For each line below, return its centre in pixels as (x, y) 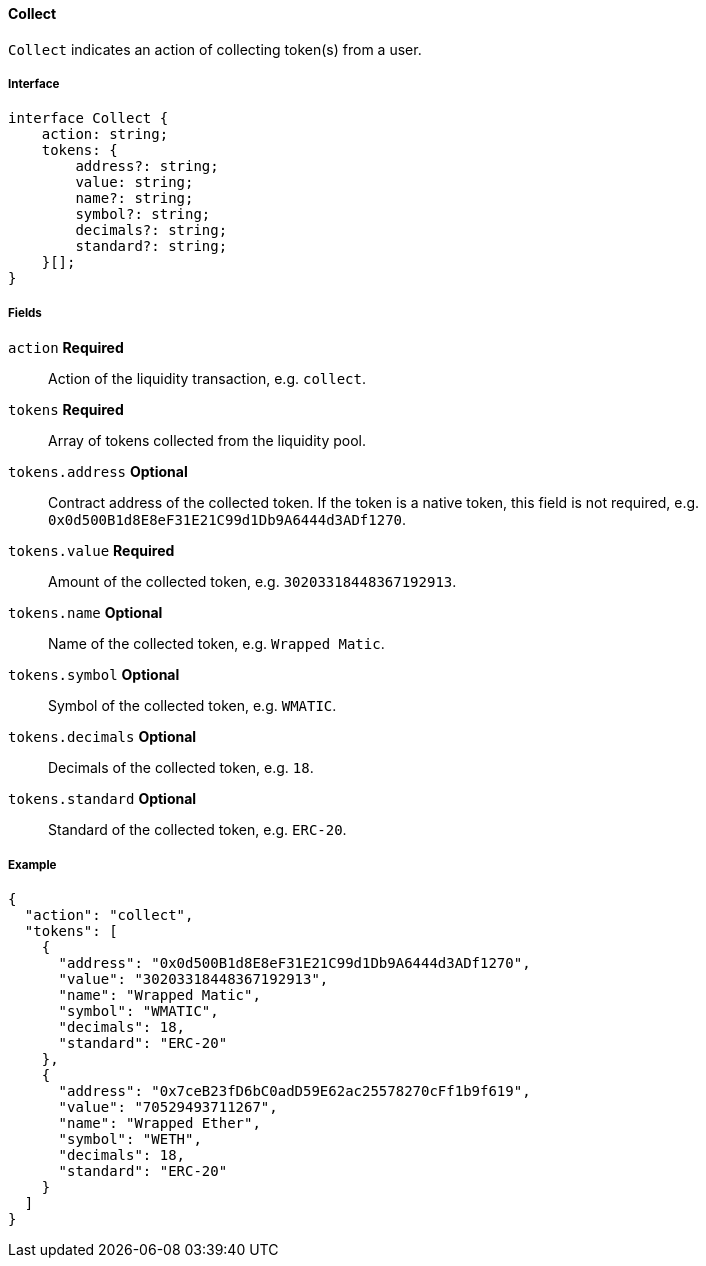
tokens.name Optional (85, 613)
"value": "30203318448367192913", (193, 978)
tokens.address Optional (98, 472)
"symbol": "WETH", (130, 1138)
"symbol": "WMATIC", (138, 1010)
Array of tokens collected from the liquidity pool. (207, 441)
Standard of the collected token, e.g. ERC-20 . (197, 830)
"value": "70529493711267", (168, 1106)
